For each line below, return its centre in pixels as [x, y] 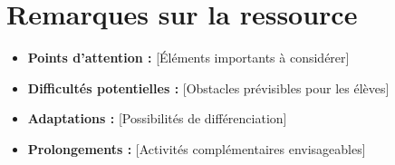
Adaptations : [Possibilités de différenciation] [157, 118]
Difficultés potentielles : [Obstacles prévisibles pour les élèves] [208, 87]
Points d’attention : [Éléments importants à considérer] [188, 58]
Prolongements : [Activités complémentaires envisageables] [197, 148]
